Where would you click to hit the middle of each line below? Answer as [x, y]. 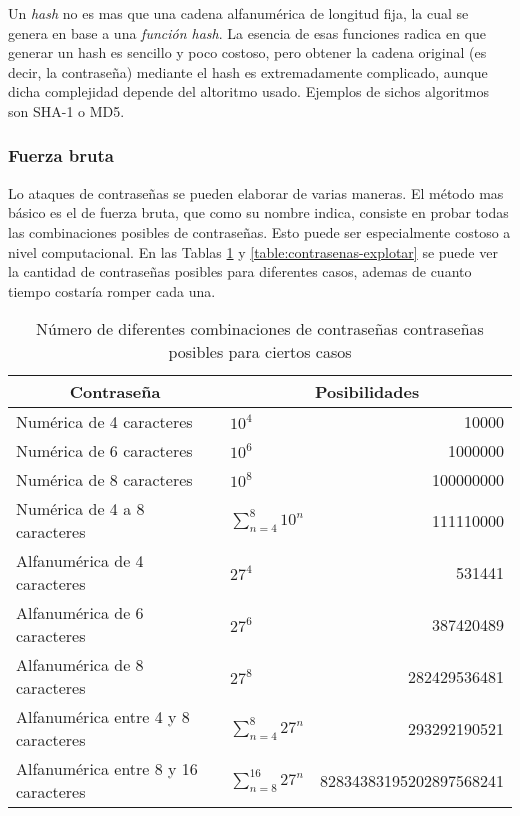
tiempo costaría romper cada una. [112, 290]
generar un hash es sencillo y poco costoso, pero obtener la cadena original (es [247, 52]
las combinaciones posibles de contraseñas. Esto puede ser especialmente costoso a [259, 231]
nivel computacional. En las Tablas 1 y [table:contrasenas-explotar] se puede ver [253, 251]
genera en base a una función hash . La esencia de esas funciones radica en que [247, 32]
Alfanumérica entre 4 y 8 [103, 717]
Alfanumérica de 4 [80, 561]
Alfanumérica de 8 [80, 665]
